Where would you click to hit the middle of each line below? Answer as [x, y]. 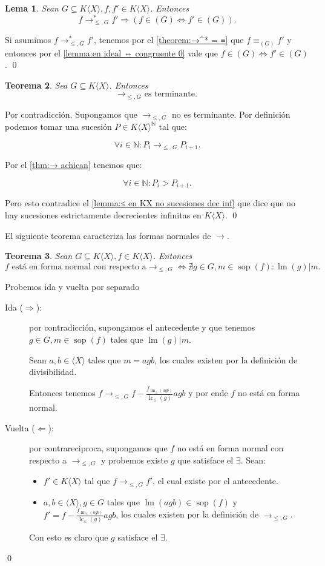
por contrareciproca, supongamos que [98, 448]
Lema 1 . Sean [32, 8]
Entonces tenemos [62, 393]
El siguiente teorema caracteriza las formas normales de [108, 235]
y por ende [208, 393]
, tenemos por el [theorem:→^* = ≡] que [169, 40]
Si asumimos [28, 40]
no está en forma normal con [230, 448]
